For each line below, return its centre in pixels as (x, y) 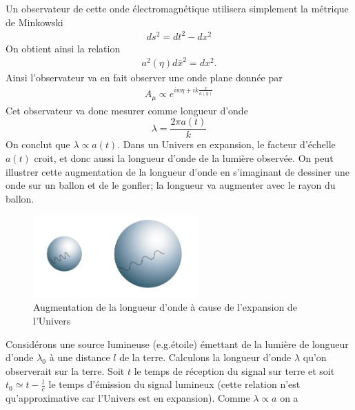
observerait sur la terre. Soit (65, 370)
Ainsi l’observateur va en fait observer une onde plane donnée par (144, 78)
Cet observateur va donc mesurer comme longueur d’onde (127, 110)
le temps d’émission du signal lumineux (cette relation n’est (174, 384)
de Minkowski (34, 22)
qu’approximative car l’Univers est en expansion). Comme (128, 398)
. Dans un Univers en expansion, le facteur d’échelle (226, 144)
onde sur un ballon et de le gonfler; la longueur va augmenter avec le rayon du (171, 185)
